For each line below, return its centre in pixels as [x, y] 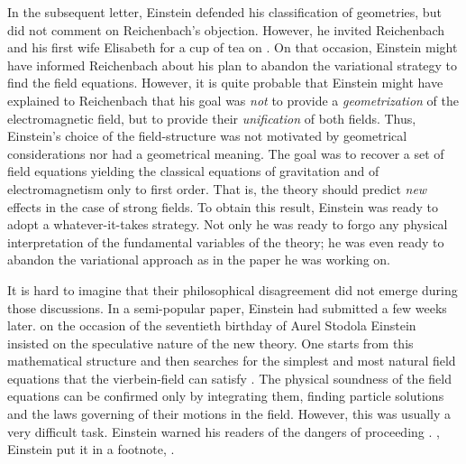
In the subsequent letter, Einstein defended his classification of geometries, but [224, 12]
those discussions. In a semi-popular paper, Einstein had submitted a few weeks [227, 307]
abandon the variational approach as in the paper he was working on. [199, 260]
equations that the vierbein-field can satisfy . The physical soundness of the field [229, 378]
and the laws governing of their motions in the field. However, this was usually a [229, 414]
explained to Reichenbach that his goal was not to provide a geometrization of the [233, 100]
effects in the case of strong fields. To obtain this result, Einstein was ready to [223, 206]
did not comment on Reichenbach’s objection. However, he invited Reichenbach [226, 29]
